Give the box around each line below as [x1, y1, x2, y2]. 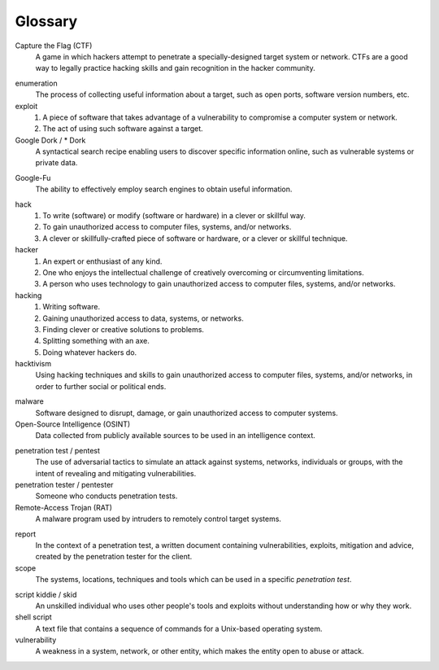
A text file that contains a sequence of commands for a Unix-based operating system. [35, 624, 323, 633]
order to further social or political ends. [35, 381, 167, 391]
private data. [35, 158, 78, 168]
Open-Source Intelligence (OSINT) [15, 419, 131, 429]
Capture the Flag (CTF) [15, 41, 93, 50]
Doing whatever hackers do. [42, 347, 137, 357]
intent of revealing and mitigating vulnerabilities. [35, 468, 197, 478]
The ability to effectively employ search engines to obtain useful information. [35, 184, 293, 195]
